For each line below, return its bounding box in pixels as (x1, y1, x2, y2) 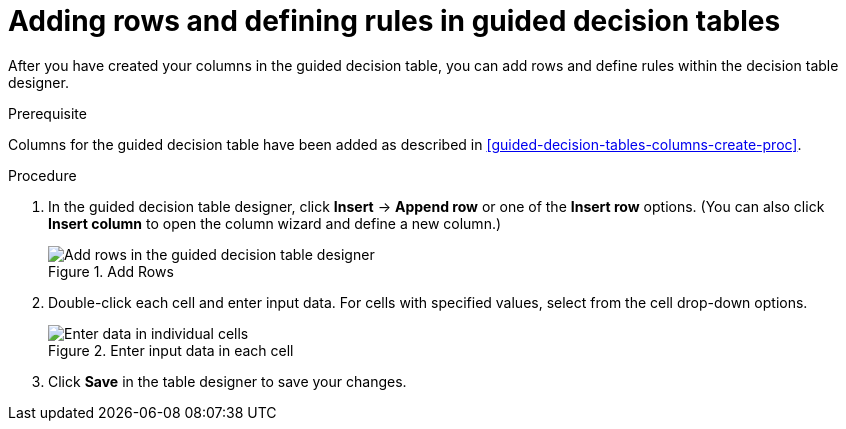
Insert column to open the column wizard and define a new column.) (48, 214, 502, 232)
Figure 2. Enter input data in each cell (48, 341, 294, 359)
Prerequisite (8, 104, 87, 122)
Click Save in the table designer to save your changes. (48, 372, 407, 390)
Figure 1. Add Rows (48, 262, 174, 280)
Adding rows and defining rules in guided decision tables (8, 4, 781, 38)
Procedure (8, 166, 77, 184)
